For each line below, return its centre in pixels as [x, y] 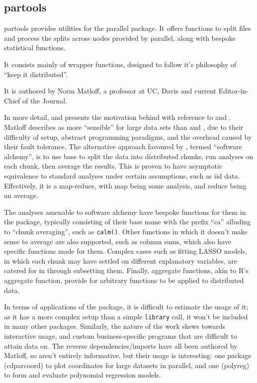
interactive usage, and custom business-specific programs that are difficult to [121, 335]
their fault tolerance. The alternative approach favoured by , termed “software [123, 146]
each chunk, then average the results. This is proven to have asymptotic [113, 166]
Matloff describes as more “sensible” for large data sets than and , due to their [124, 127]
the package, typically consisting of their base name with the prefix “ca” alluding [128, 222]
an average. [21, 195]
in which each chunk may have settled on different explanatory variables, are [121, 260]
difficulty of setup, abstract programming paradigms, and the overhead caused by [128, 137]
